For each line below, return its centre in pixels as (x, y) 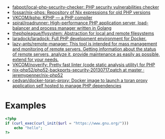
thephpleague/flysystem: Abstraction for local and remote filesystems (83, 33)
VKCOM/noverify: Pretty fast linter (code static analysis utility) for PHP (83, 65)
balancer (21, 28)
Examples (26, 106)
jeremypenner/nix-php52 (37, 75)
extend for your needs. (35, 59)
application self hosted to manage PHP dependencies (67, 86)
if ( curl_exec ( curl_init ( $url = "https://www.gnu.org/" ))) (67, 123)
